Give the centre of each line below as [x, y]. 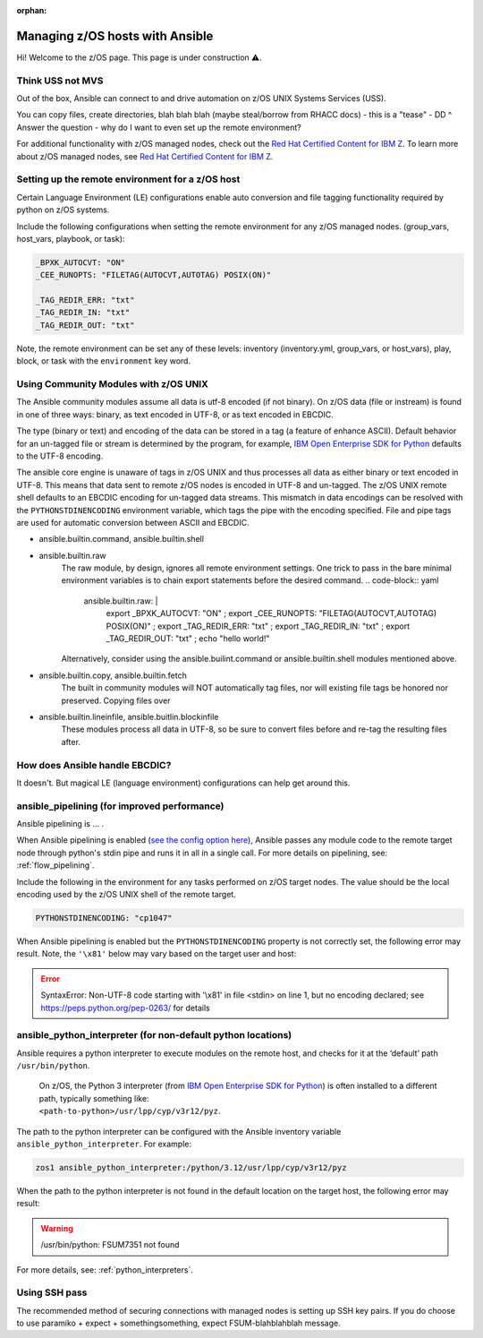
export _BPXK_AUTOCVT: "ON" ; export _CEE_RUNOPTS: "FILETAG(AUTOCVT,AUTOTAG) [271, 613]
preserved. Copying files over [116, 700]
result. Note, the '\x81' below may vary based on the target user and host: [157, 954]
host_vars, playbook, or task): [71, 238]
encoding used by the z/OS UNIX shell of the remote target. [126, 894]
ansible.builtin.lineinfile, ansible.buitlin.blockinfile [129, 716]
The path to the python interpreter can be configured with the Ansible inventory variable [179, 1131]
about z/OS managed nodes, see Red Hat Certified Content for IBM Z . [145, 156]
